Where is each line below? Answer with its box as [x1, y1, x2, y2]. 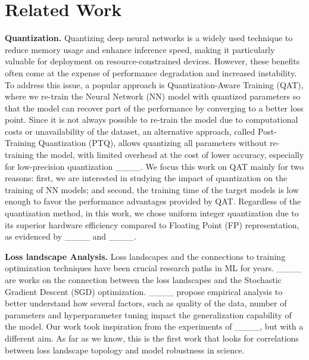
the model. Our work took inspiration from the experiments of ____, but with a [5, 320, 304, 333]
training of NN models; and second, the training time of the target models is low [5, 183, 299, 195]
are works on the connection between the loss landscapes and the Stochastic [5, 274, 282, 285]
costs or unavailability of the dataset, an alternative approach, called [5, 125, 255, 137]
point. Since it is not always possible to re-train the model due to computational [5, 113, 298, 126]
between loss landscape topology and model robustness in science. [5, 343, 245, 356]
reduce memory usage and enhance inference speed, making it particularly [5, 43, 275, 55]
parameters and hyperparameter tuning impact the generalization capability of [5, 308, 292, 321]
